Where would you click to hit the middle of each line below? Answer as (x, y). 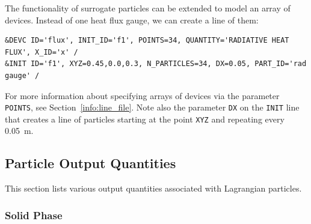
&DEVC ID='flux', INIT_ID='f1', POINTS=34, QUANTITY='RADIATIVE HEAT (147, 41)
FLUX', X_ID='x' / (42, 52)
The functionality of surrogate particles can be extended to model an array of (148, 8)
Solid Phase (34, 215)
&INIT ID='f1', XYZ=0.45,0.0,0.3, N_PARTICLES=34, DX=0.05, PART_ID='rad (156, 64)
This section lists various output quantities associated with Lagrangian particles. (153, 188)
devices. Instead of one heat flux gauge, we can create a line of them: (132, 20)
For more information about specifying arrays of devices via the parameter (142, 95)
